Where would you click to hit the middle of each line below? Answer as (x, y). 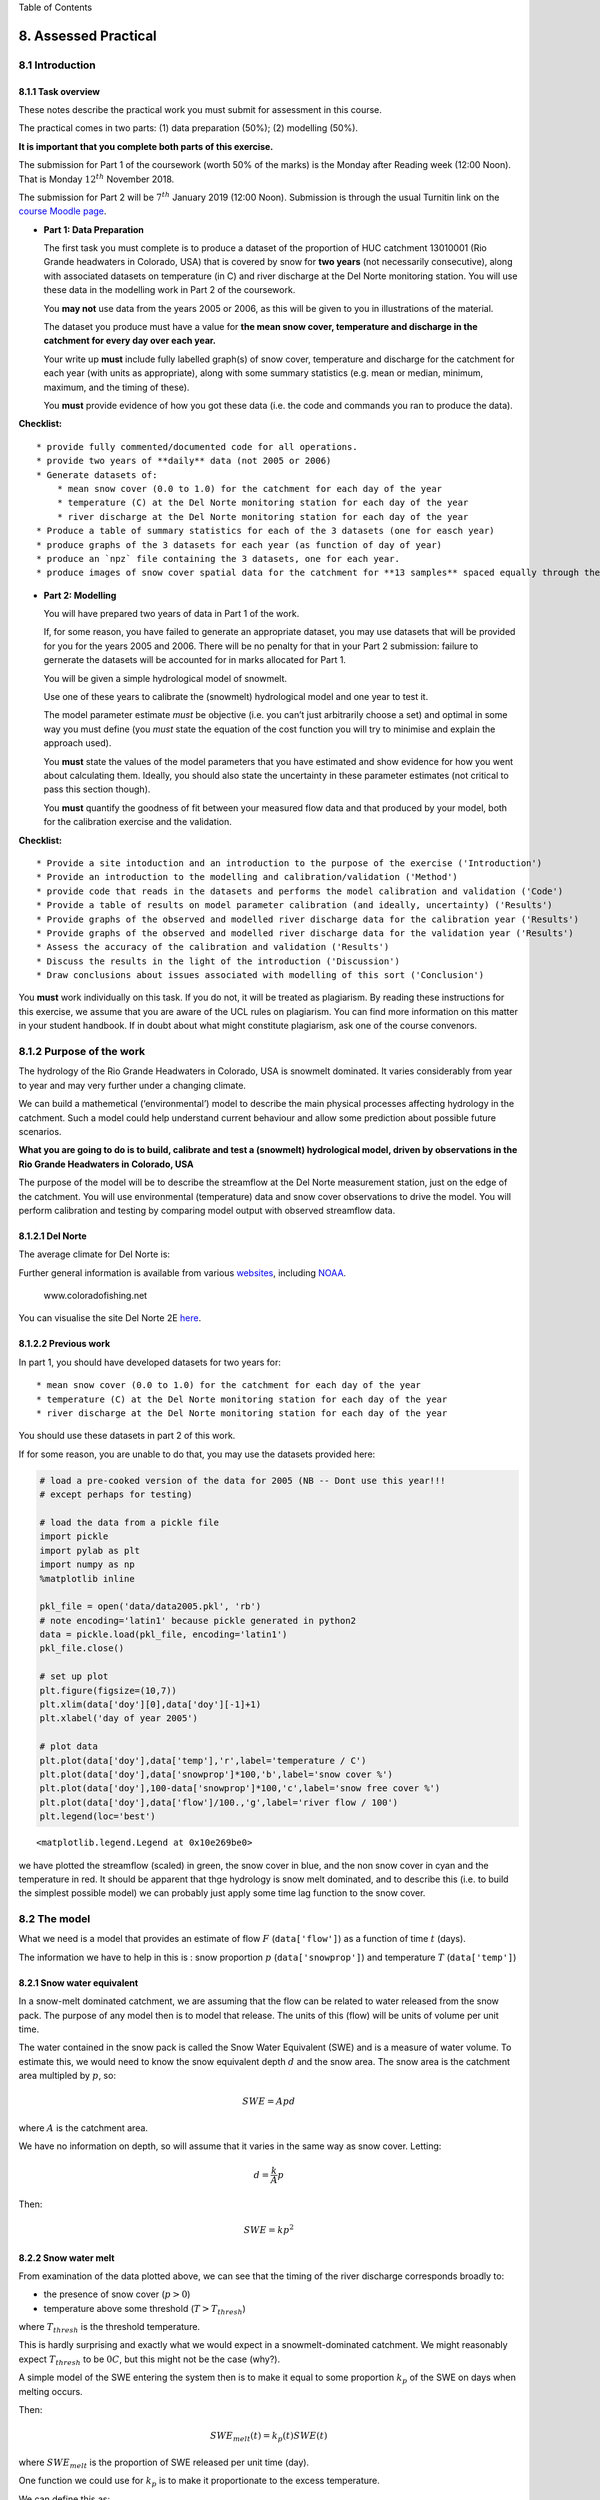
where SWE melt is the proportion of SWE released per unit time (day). (164, 2463)
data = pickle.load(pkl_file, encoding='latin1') (163, 1634)
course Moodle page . (62, 211)
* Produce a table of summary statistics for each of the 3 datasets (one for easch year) (265, 531)
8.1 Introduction (57, 65)
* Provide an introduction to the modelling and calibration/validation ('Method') (247, 877)
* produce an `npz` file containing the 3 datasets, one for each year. (218, 558)
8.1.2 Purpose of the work (82, 1051)
